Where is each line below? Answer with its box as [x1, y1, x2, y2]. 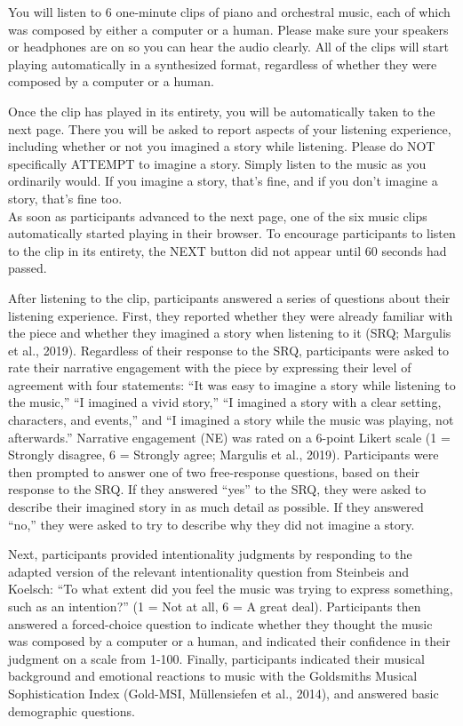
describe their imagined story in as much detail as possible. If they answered [8, 498, 424, 516]
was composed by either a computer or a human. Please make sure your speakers [8, 20, 449, 38]
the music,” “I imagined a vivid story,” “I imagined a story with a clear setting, [8, 393, 442, 411]
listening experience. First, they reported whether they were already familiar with [8, 306, 453, 324]
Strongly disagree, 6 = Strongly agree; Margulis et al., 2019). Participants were [8, 445, 439, 464]
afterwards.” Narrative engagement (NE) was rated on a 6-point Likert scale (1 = [8, 427, 451, 446]
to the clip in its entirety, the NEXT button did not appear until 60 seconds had [8, 241, 447, 259]
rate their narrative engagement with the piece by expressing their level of [8, 358, 411, 377]
